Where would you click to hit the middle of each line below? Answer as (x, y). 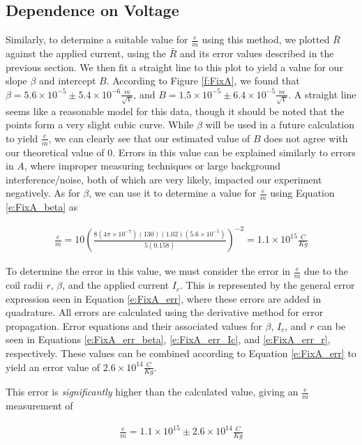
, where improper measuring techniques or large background (152, 166)
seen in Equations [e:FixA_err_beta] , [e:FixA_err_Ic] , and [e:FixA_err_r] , (168, 339)
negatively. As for (43, 193)
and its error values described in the (257, 53)
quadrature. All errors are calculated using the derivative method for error (165, 312)
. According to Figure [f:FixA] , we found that (203, 81)
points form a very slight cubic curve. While (100, 125)
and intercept (68, 81)
